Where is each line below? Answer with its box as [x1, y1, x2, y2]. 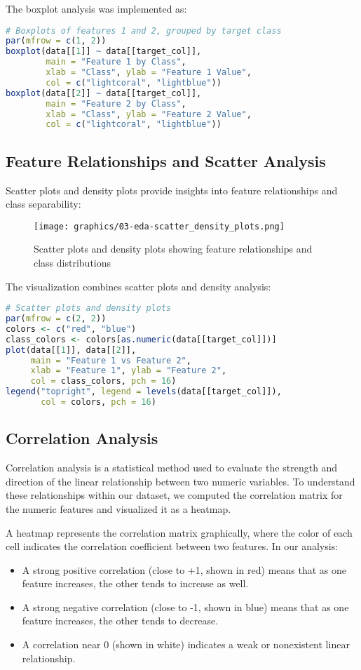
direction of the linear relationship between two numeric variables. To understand [6, 474, 355, 488]
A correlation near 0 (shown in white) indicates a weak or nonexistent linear [22, 637, 350, 652]
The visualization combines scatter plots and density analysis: [6, 279, 271, 293]
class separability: [6, 196, 81, 211]
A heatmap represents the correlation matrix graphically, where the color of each [6, 525, 353, 540]
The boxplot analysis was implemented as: [6, 1, 187, 15]
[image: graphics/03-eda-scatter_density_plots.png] [34, 221, 285, 232]
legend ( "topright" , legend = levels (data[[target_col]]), [6, 387, 282, 397]
